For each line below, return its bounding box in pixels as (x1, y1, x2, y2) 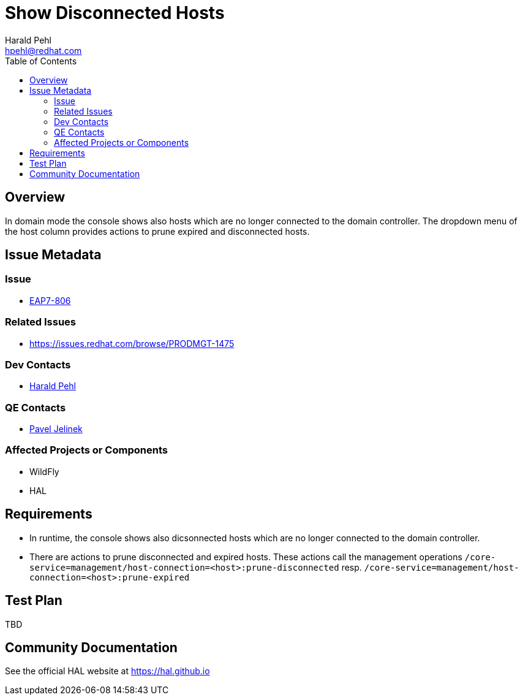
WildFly (29, 466, 59, 477)
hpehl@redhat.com (5, 45, 82, 56)
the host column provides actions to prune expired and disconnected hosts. (5, 226, 310, 237)
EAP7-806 (29, 295, 71, 306)
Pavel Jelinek (29, 424, 83, 435)
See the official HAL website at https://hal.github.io (5, 666, 210, 677)
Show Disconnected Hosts (5, 2, 225, 23)
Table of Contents (5, 55, 77, 66)
